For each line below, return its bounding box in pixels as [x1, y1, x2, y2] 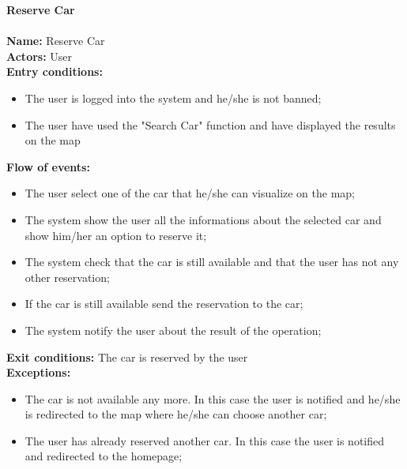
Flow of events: [6, 158, 90, 174]
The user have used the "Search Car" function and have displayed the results [24, 116, 396, 133]
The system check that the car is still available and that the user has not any [24, 253, 399, 270]
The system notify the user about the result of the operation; [24, 321, 322, 338]
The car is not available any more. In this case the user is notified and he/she [24, 390, 401, 407]
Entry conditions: [6, 63, 103, 80]
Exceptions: [6, 364, 71, 381]
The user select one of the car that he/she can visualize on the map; [24, 185, 356, 201]
